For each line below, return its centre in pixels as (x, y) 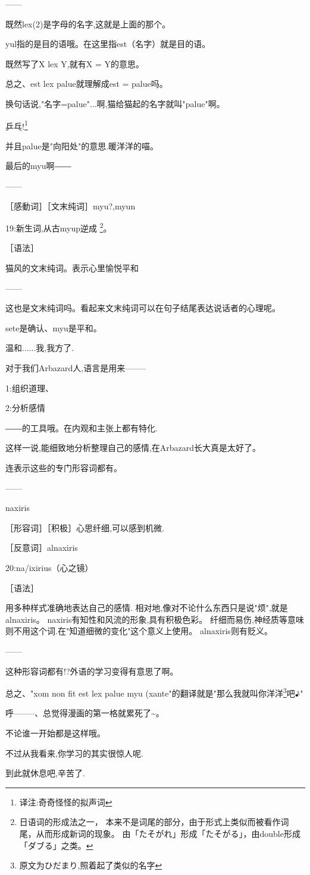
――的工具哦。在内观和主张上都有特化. (82, 427)
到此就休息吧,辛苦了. (45, 773)
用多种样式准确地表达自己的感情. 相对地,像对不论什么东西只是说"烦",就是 (147, 608)
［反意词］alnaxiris (42, 548)
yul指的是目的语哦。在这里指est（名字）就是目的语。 (108, 44)
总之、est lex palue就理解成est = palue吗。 (87, 84)
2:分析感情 (25, 408)
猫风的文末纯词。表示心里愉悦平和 (72, 268)
